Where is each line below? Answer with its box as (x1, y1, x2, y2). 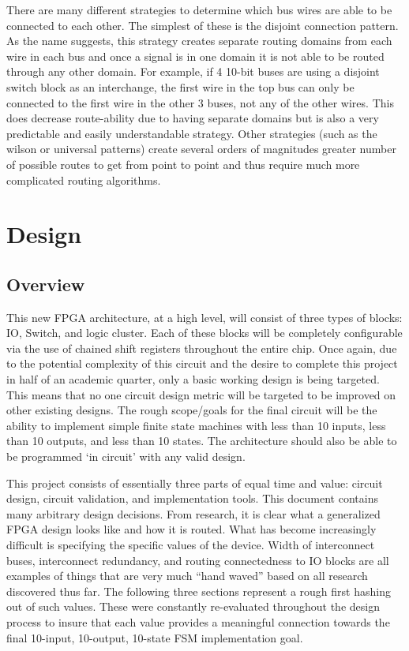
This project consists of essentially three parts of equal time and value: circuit (6, 474, 383, 491)
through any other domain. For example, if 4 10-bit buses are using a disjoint (6, 63, 380, 80)
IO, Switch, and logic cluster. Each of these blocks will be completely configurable (6, 324, 403, 341)
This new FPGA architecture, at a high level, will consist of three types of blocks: (6, 309, 403, 325)
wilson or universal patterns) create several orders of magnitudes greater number (6, 140, 396, 157)
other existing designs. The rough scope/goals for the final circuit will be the (6, 402, 377, 418)
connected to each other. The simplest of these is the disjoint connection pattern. (6, 17, 399, 33)
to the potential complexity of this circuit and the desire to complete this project (6, 355, 398, 372)
